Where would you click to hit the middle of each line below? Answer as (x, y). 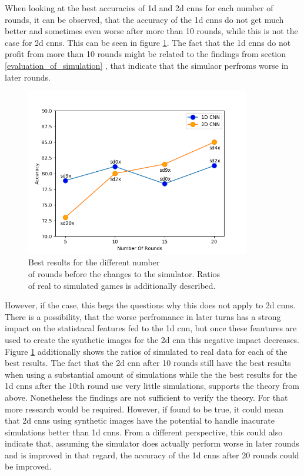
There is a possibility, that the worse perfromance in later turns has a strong (143, 316)
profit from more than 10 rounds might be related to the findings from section (146, 54)
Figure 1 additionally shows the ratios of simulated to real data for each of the (146, 351)
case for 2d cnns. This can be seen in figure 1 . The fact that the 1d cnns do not (148, 42)
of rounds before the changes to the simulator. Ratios (124, 273)
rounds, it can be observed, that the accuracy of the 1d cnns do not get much (144, 19)
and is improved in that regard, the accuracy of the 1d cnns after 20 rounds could (152, 455)
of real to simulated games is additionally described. (122, 285)
